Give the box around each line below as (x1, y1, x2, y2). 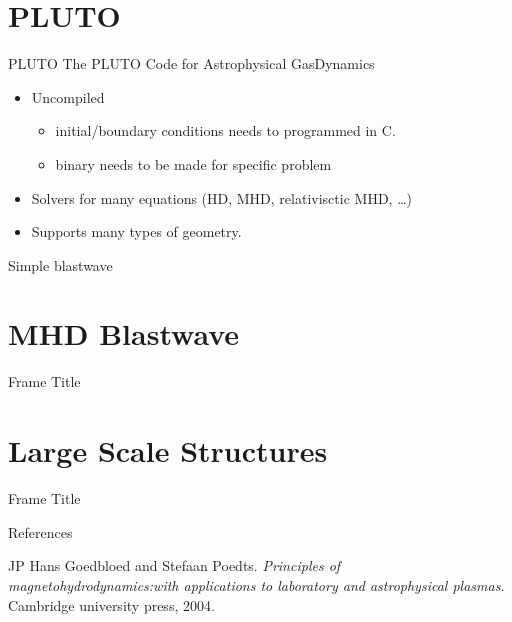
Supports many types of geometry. (31, 221, 242, 242)
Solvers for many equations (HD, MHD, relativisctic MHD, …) (31, 187, 412, 208)
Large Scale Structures (8, 430, 328, 471)
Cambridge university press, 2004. (8, 594, 215, 615)
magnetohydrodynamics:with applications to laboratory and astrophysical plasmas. (8, 574, 505, 595)
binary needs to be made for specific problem (55, 153, 332, 174)
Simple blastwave (8, 254, 113, 275)
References (8, 521, 73, 542)
